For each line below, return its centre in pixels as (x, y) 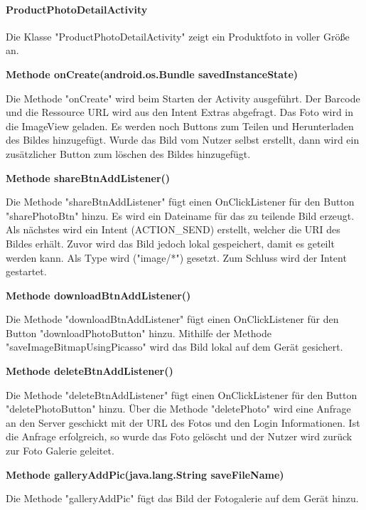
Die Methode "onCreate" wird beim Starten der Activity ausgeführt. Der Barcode (183, 98)
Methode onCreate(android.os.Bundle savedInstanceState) (152, 74)
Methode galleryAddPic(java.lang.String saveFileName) (145, 474)
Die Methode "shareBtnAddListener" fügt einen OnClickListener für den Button (180, 202)
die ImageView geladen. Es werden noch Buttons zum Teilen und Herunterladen (180, 126)
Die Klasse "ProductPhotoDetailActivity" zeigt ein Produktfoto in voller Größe (178, 36)
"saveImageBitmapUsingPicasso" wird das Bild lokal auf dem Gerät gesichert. (174, 347)
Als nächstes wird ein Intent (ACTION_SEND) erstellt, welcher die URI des (173, 229)
